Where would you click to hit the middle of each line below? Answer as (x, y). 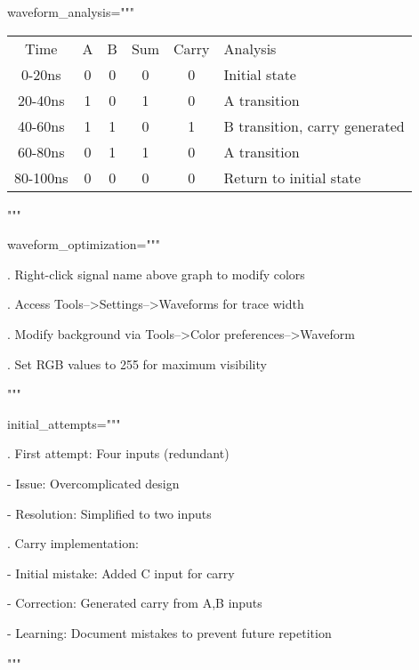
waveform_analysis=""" (71, 12)
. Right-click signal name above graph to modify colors (156, 274)
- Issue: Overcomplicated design (93, 483)
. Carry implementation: (73, 543)
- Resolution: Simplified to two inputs (109, 513)
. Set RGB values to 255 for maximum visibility (137, 363)
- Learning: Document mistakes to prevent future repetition (169, 632)
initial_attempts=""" (64, 423)
